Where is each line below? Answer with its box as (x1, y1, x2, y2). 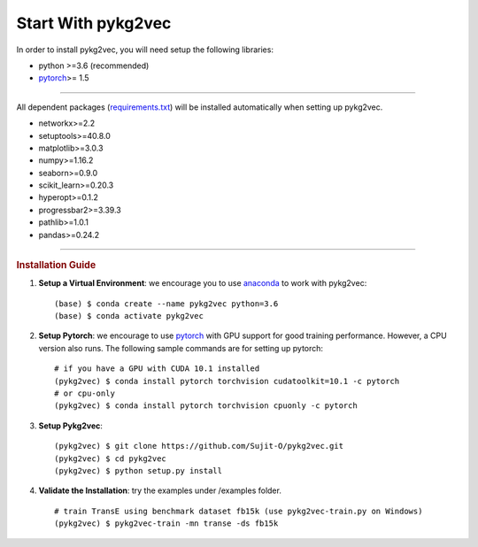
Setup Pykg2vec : (38, 420, 104, 431)
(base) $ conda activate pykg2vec (54, 311, 204, 321)
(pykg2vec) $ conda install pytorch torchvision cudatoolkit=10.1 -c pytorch (54, 376, 400, 386)
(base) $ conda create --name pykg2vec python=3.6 (54, 298, 279, 309)
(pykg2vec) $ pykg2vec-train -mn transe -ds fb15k (54, 519, 279, 528)
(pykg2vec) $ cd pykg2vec (54, 453, 167, 464)
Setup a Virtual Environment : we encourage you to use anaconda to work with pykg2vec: (38, 278, 367, 289)
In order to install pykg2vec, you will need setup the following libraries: (16, 44, 274, 55)
